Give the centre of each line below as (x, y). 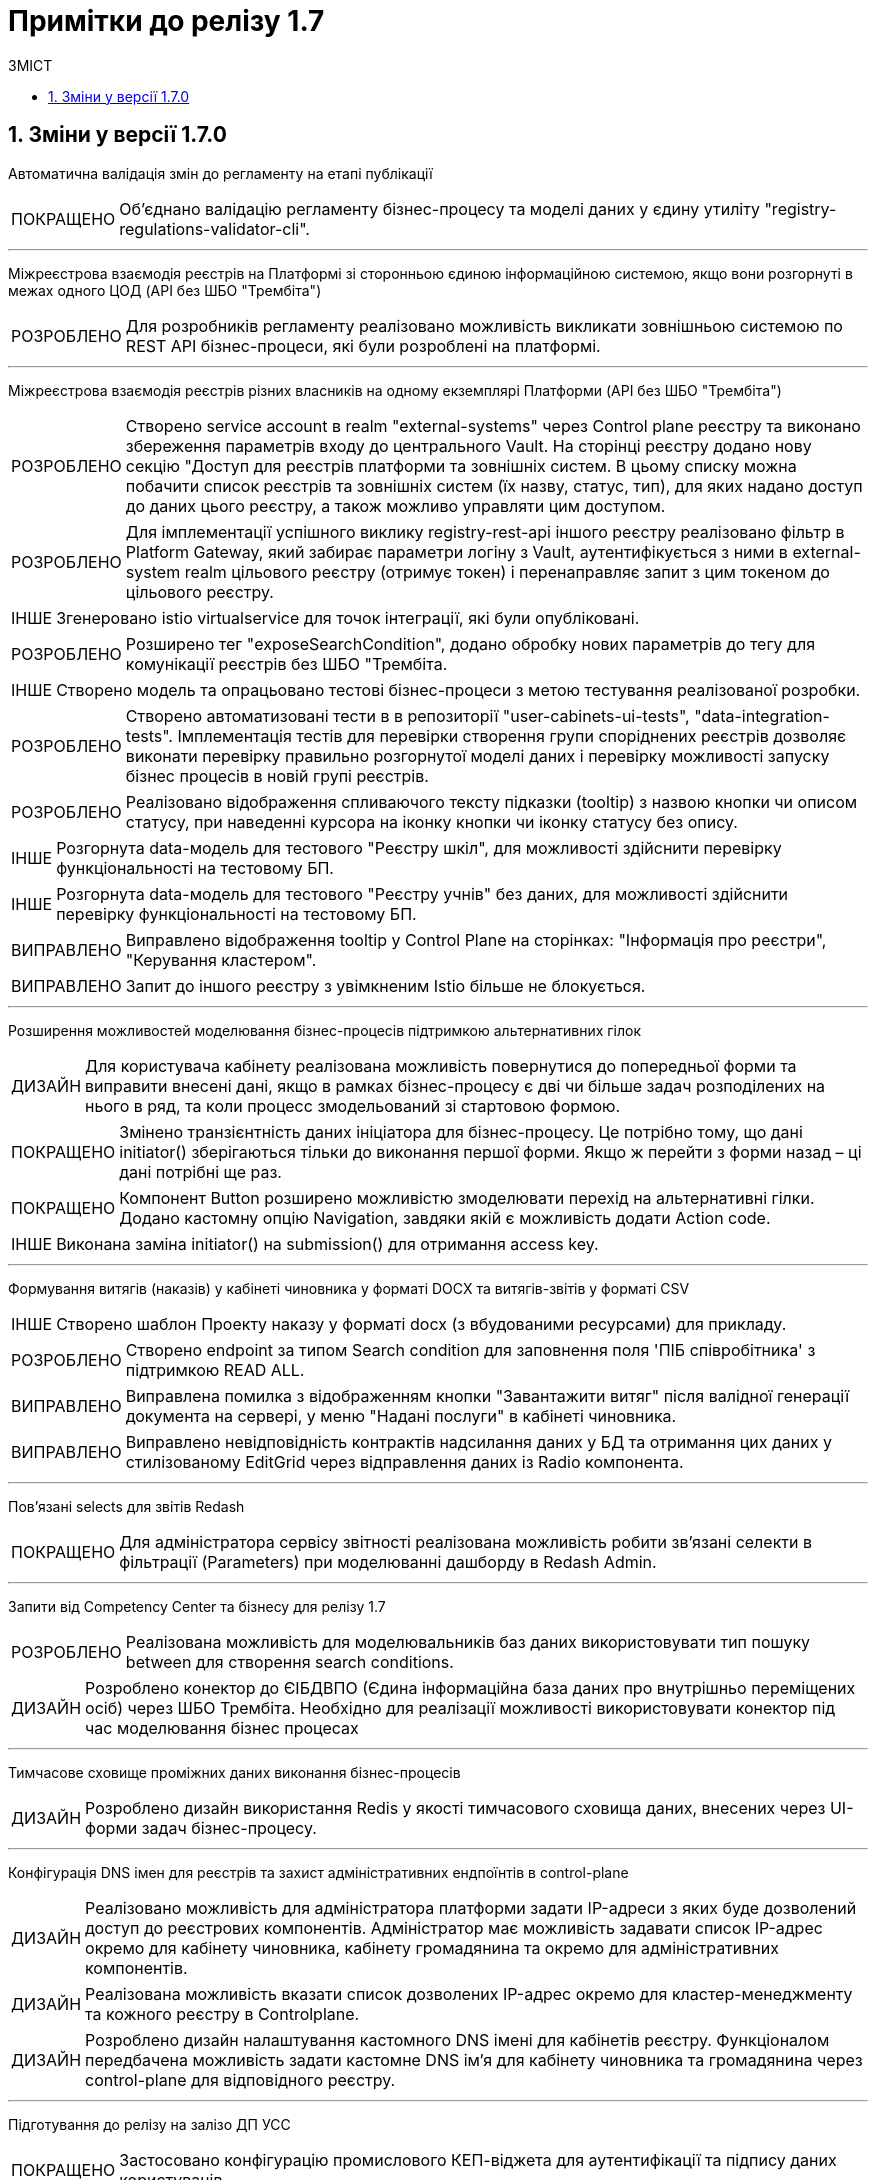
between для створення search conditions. (289, 1661)
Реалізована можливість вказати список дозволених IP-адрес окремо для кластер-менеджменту (469, 1993)
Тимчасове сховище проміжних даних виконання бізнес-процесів (234, 1772)
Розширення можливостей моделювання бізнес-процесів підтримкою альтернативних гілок (325, 1030)
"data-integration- (762, 715)
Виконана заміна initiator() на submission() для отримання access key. (327, 1243)
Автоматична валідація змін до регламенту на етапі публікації (220, 173)
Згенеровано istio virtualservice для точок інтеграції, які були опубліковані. (348, 617)
